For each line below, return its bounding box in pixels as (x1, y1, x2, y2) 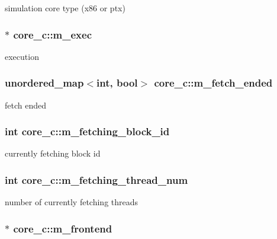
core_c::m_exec (13, 27, 92, 42)
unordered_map (5, 75, 84, 90)
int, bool (96, 75, 138, 90)
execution (5, 50, 39, 62)
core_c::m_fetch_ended (154, 75, 273, 90)
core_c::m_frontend (13, 221, 112, 235)
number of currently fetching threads (5, 196, 138, 208)
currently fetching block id (5, 147, 101, 160)
